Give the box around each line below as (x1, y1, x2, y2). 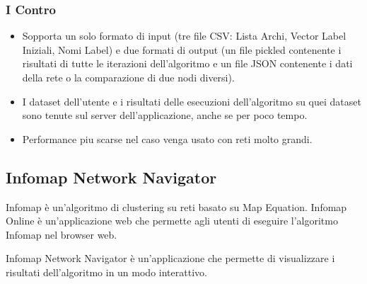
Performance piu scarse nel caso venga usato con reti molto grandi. (22, 131, 313, 146)
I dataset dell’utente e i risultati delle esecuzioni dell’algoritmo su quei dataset (22, 93, 361, 108)
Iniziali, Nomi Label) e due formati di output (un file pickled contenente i (22, 42, 342, 57)
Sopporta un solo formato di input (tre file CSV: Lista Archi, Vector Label (22, 28, 346, 43)
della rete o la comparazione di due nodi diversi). (22, 70, 235, 84)
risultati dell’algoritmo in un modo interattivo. (6, 264, 207, 279)
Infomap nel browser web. (6, 227, 117, 242)
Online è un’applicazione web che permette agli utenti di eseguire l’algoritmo (6, 213, 338, 228)
